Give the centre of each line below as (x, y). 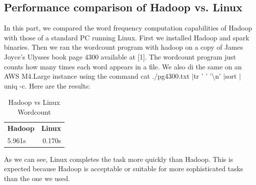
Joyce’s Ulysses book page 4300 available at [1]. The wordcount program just (120, 56)
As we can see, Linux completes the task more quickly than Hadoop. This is (119, 159)
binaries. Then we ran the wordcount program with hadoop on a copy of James (124, 47)
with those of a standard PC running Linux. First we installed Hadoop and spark (127, 37)
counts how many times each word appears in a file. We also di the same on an (123, 66)
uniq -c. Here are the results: (47, 85)
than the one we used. (37, 178)
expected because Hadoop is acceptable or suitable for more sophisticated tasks (124, 169)
